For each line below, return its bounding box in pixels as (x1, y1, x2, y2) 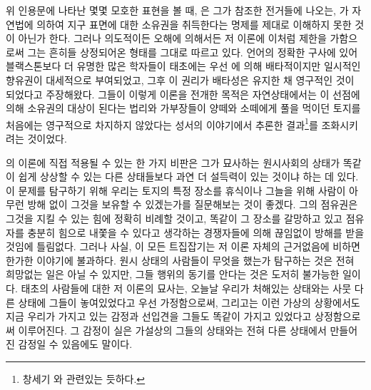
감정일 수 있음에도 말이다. (18, 337, 133, 351)
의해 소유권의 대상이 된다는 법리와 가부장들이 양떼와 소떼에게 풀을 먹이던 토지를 (6, 101, 361, 116)
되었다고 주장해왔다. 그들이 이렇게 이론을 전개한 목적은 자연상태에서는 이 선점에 (6, 86, 360, 101)
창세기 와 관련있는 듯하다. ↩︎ (22, 371, 146, 386)
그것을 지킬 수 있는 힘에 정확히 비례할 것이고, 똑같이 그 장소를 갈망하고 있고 (6, 210, 342, 225)
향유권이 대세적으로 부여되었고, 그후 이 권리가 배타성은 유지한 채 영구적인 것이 (6, 72, 355, 87)
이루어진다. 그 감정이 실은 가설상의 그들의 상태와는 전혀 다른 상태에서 (18, 322, 327, 337)
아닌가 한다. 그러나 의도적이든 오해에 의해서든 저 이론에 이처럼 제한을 (18, 31, 327, 46)
